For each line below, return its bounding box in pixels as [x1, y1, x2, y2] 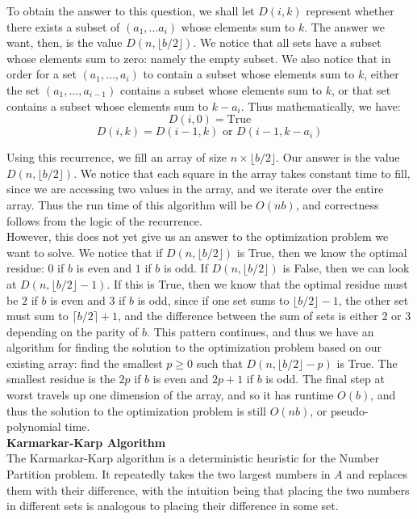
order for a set [6, 65, 77, 82]
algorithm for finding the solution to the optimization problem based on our [6, 339, 382, 356]
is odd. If [163, 259, 208, 276]
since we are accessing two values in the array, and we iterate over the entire [6, 180, 384, 197]
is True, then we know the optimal [236, 243, 407, 260]
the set [6, 81, 40, 98]
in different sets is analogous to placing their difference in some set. [6, 497, 339, 514]
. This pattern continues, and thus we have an [147, 323, 374, 340]
